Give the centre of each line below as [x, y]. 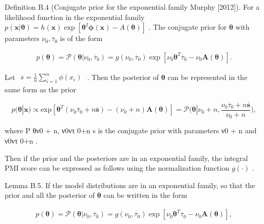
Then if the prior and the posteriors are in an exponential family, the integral [126, 158]
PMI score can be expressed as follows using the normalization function [117, 168]
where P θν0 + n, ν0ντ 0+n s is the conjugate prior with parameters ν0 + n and [131, 130]
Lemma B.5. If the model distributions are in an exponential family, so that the [130, 185]
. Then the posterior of [123, 77]
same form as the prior [41, 89]
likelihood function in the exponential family [75, 17]
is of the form [81, 38]
